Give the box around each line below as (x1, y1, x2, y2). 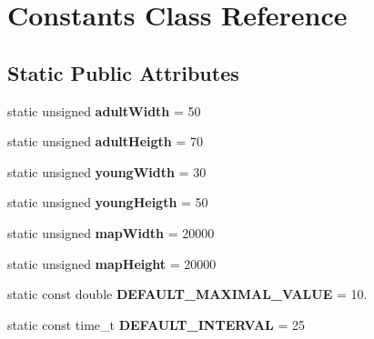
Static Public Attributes (7, 58, 239, 86)
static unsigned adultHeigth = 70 (7, 132, 203, 151)
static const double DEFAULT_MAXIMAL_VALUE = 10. (7, 284, 368, 304)
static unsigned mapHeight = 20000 (7, 254, 217, 273)
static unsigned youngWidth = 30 (7, 162, 207, 181)
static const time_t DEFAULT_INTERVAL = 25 (7, 314, 305, 334)
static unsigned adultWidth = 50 (7, 101, 201, 120)
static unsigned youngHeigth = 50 (7, 193, 208, 212)
